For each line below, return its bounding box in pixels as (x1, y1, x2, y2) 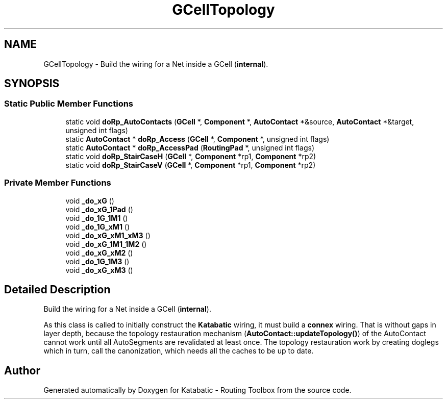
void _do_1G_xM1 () (65, 222, 130, 231)
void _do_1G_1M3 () (65, 257, 130, 266)
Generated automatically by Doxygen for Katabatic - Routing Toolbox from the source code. (43, 386, 352, 395)
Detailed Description (4, 283, 111, 296)
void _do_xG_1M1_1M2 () (65, 239, 147, 248)
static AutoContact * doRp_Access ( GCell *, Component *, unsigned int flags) (65, 134, 330, 143)
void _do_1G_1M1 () (65, 213, 128, 222)
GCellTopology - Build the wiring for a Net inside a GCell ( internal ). (43, 59, 268, 68)
